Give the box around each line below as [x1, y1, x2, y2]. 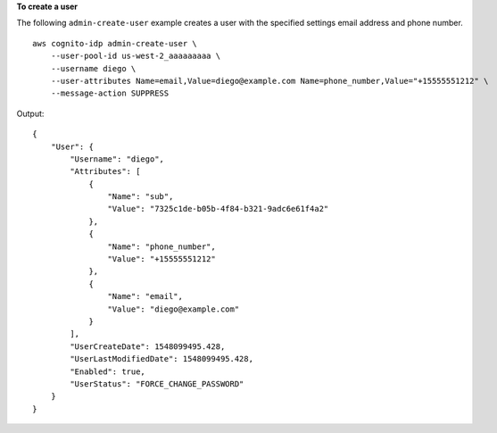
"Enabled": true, [70, 366, 146, 377]
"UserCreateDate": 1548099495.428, [70, 341, 226, 352]
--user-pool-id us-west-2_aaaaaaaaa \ [50, 51, 221, 62]
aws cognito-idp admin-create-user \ [32, 38, 198, 48]
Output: [16, 108, 45, 119]
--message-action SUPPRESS [50, 88, 170, 98]
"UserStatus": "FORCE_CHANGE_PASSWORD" [70, 379, 244, 388]
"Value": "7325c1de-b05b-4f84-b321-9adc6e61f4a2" [107, 204, 329, 214]
